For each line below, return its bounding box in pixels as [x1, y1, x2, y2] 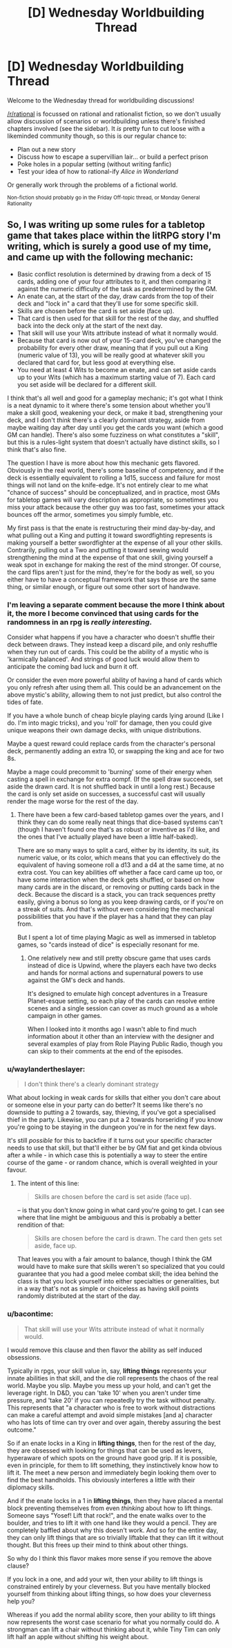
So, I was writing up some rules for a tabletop [7, 219, 206, 231]
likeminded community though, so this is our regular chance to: [7, 132, 187, 140]
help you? [7, 1597, 35, 1605]
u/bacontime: [7, 1309, 54, 1319]
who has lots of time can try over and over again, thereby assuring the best [7, 1418, 221, 1426]
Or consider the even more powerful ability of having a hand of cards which [7, 676, 222, 684]
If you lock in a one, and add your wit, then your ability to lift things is [7, 1575, 204, 1583]
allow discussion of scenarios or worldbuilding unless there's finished [7, 116, 206, 125]
